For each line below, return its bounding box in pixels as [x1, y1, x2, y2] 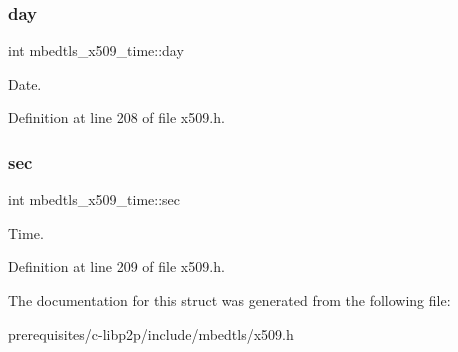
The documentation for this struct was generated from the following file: [8, 290, 451, 310]
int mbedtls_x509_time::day [8, 40, 184, 61]
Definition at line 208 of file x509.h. [8, 107, 225, 128]
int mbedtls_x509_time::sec [8, 189, 181, 210]
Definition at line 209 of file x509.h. [8, 256, 225, 277]
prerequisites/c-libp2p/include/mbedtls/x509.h [8, 323, 294, 344]
